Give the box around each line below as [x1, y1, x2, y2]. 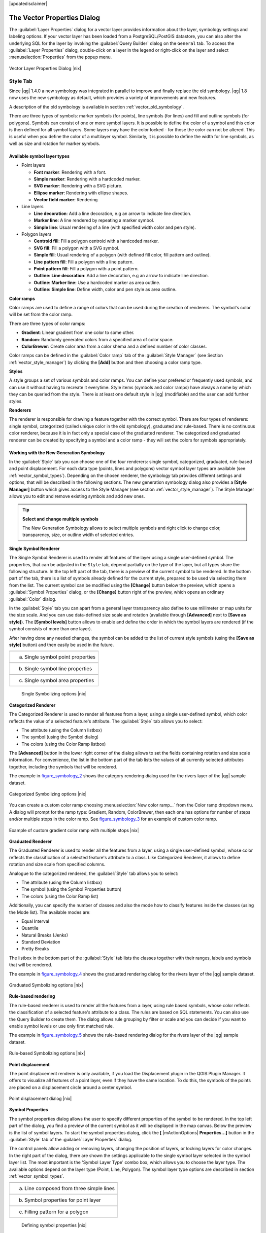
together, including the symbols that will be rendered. [9, 763, 118, 769]
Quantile [21, 925, 39, 931]
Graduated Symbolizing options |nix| [9, 982, 83, 988]
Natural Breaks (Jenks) [21, 932, 68, 938]
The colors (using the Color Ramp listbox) [21, 741, 106, 747]
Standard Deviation [21, 939, 61, 945]
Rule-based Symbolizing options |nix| [9, 1051, 86, 1056]
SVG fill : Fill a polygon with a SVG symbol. [33, 245, 120, 251]
